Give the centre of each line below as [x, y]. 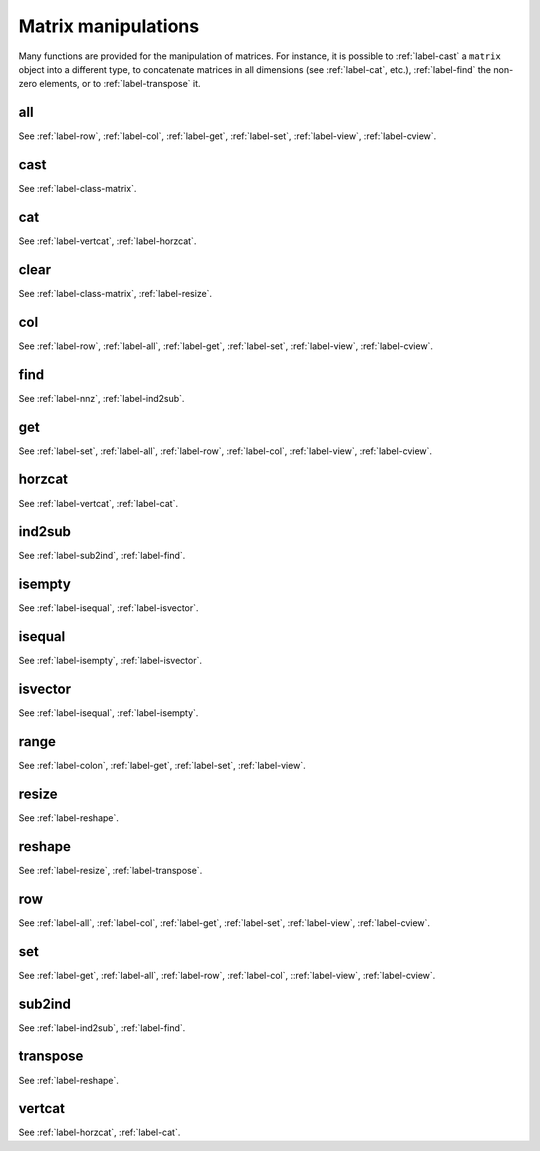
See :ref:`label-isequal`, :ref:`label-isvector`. [108, 608]
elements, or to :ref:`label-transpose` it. [120, 84]
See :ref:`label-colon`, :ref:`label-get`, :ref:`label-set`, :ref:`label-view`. [162, 766]
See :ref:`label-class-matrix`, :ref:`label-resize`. [115, 293]
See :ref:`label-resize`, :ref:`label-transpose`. [110, 870]
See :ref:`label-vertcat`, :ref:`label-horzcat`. [107, 241]
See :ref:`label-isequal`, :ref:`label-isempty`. [108, 713]
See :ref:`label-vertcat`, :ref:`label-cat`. [98, 503]
